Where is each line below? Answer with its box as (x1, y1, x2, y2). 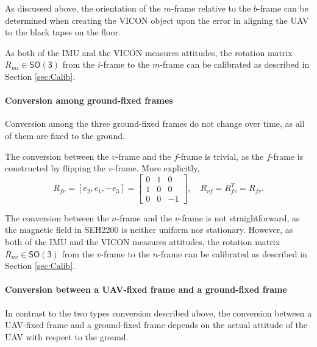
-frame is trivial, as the (178, 149, 264, 162)
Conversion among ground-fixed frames (5, 94, 173, 107)
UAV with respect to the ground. (5, 330, 129, 343)
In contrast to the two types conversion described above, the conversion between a (5, 306, 312, 319)
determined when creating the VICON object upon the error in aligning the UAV (5, 13, 309, 26)
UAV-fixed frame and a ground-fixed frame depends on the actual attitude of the (5, 318, 308, 331)
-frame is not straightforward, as (179, 211, 300, 224)
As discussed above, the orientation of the (5, 2, 161, 14)
